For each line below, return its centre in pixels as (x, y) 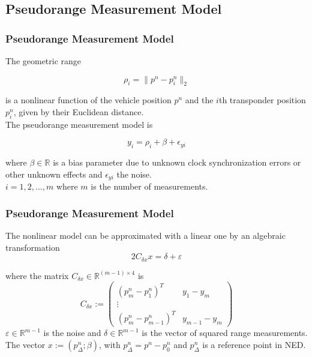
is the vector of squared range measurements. (225, 333)
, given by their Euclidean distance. (79, 111)
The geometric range (43, 61)
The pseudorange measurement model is (79, 124)
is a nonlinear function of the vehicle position (88, 100)
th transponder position (262, 100)
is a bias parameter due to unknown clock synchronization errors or (177, 162)
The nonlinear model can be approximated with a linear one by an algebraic (145, 235)
